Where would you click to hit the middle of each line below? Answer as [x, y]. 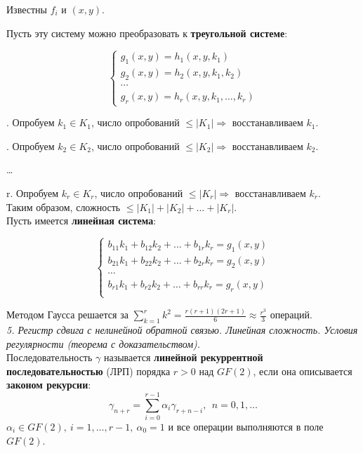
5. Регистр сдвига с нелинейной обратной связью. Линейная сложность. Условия [182, 329]
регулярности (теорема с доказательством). [104, 343]
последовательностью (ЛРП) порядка [88, 371]
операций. [291, 315]
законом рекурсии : [49, 385]
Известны [27, 9]
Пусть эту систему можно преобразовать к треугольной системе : [147, 33]
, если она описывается [303, 371]
